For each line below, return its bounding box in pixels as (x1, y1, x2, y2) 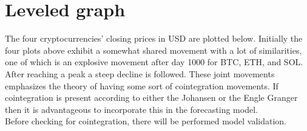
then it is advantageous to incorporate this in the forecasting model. (5, 103, 258, 115)
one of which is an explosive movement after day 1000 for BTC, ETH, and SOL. (5, 56, 303, 68)
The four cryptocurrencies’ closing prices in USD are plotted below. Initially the (5, 32, 303, 45)
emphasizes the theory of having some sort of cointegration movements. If (5, 79, 278, 92)
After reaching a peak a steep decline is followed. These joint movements (5, 67, 275, 80)
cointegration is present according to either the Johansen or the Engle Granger (5, 91, 298, 104)
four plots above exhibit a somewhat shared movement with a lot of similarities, (5, 43, 302, 56)
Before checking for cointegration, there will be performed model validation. (5, 115, 287, 127)
